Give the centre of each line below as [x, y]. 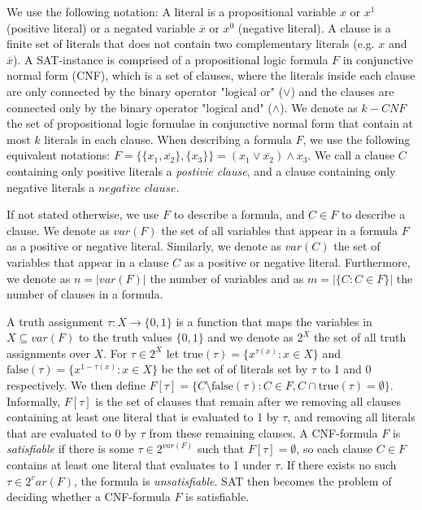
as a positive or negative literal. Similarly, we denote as [144, 246]
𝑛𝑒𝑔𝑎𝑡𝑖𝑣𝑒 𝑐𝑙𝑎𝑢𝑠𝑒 [137, 188]
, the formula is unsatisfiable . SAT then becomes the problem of [233, 480]
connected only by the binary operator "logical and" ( [139, 107]
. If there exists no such [338, 465]
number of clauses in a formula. [85, 294]
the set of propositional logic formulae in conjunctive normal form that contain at [210, 123]
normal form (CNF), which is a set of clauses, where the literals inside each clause [211, 75]
